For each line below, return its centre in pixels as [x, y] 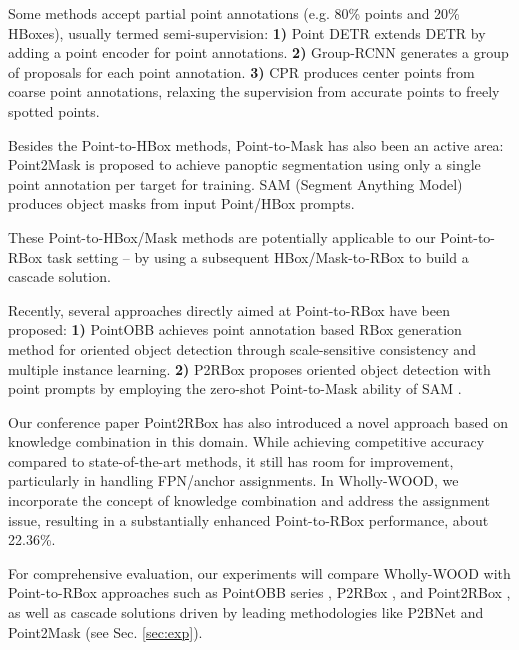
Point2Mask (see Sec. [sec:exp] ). [105, 631]
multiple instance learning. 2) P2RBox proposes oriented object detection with [249, 368]
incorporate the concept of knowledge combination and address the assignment [249, 500]
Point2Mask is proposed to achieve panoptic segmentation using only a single [244, 164]
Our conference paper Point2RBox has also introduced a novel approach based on [258, 421]
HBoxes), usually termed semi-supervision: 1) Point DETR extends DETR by [247, 32]
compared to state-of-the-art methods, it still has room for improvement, [231, 460]
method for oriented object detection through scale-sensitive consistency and [242, 348]
